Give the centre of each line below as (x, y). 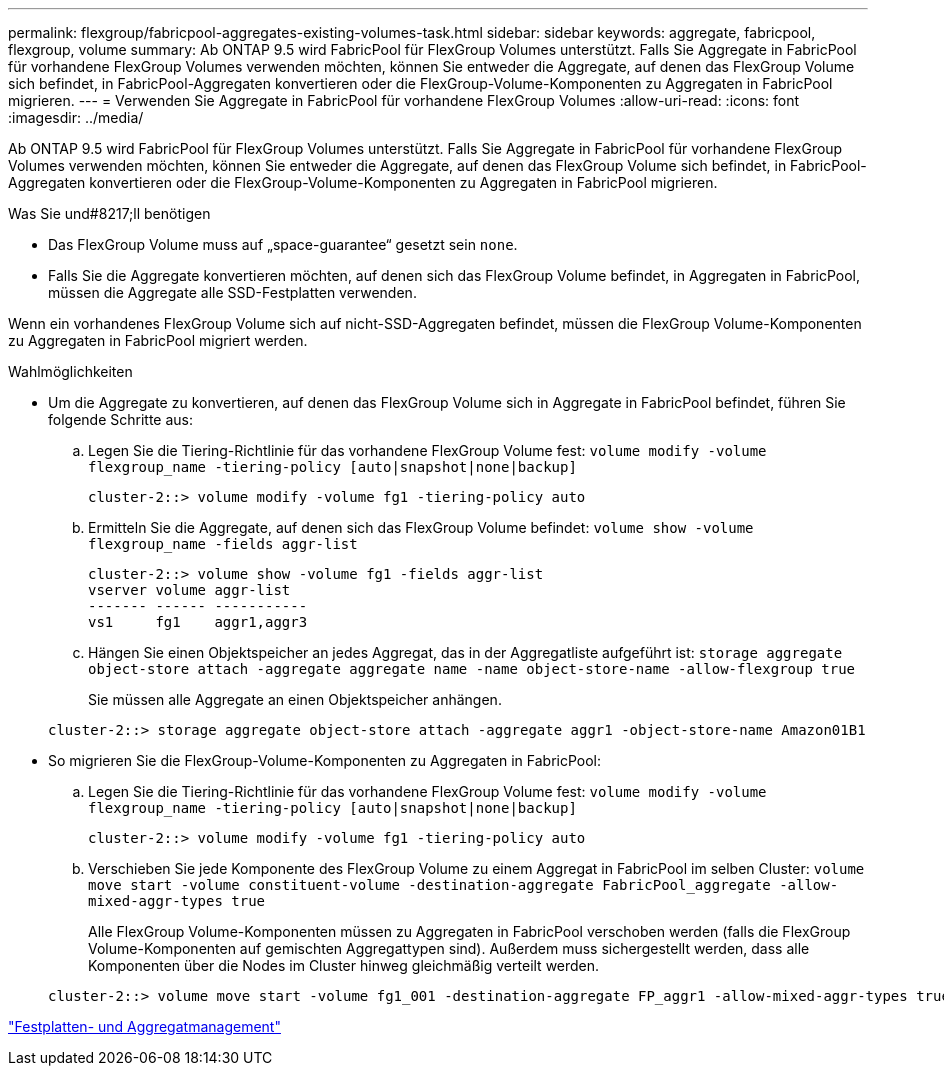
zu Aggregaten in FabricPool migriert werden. (158, 340)
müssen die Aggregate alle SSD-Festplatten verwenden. (232, 292)
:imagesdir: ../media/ (76, 117)
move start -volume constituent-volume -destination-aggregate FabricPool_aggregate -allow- (463, 885)
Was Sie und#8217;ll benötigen (109, 213)
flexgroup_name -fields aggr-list (223, 544)
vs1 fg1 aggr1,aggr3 (198, 622)
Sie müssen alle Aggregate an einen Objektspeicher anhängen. (295, 699)
